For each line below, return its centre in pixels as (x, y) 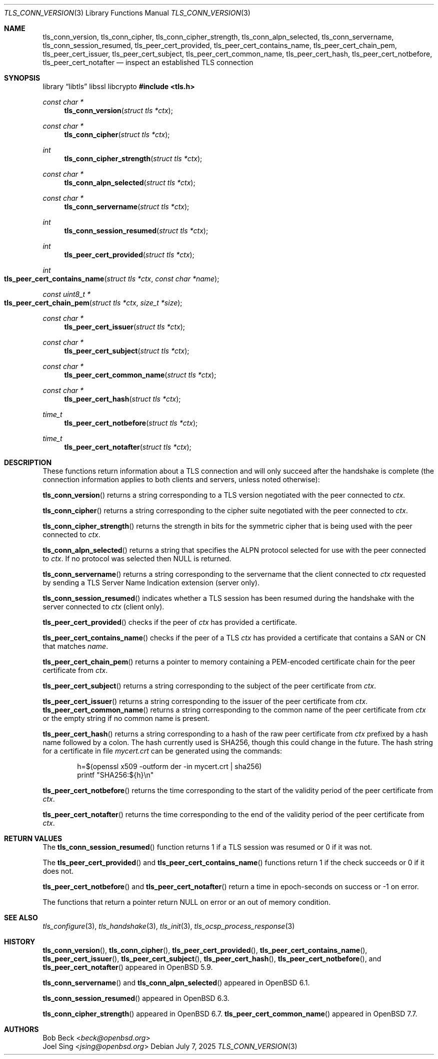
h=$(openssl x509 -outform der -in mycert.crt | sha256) (169, 766)
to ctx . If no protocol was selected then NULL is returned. (137, 559)
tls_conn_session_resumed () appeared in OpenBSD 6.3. (136, 998)
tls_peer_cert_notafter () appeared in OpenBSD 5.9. (128, 967)
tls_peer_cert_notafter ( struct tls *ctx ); (128, 447)
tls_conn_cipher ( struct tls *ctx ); (117, 134)
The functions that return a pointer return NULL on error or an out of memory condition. (187, 902)
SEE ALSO (21, 918)
